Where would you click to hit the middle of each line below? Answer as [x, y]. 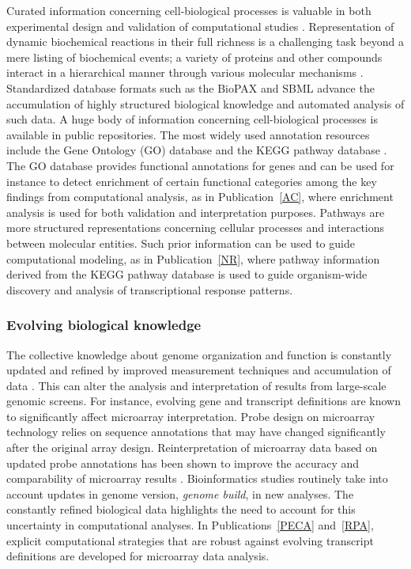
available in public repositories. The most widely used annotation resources [188, 134]
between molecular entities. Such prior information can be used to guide [181, 243]
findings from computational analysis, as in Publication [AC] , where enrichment [200, 197]
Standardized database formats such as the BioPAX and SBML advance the [190, 87]
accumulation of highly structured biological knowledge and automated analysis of [205, 103]
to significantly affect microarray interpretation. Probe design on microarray [191, 416]
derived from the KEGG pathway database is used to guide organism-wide [187, 274]
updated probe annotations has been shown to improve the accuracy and [183, 463]
